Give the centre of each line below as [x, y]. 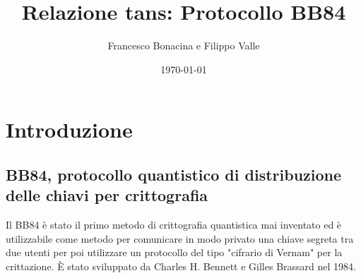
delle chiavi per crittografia [107, 195]
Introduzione [69, 129]
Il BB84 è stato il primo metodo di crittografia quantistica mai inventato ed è [174, 225]
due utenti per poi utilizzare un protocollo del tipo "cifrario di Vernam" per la [174, 252]
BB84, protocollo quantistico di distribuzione [174, 174]
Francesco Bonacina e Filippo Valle [184, 46]
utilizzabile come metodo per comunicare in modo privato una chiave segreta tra [180, 238]
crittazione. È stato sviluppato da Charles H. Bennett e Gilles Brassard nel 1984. [181, 266]
